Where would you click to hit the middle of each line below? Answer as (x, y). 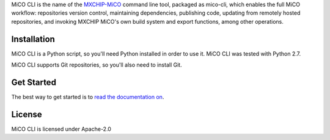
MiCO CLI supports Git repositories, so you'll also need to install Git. (97, 65)
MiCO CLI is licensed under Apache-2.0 (61, 129)
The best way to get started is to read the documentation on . (88, 97)
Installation (33, 39)
